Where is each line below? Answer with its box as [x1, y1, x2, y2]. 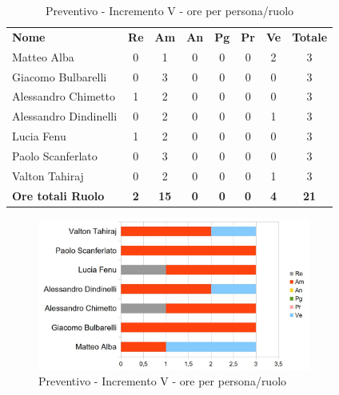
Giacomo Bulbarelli [12, 68, 107, 85]
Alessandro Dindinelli [12, 108, 118, 124]
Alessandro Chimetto [12, 88, 115, 105]
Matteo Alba [12, 48, 74, 65]
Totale [292, 28, 328, 45]
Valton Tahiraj [12, 167, 84, 184]
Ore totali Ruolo [12, 187, 105, 203]
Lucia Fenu [12, 128, 66, 144]
